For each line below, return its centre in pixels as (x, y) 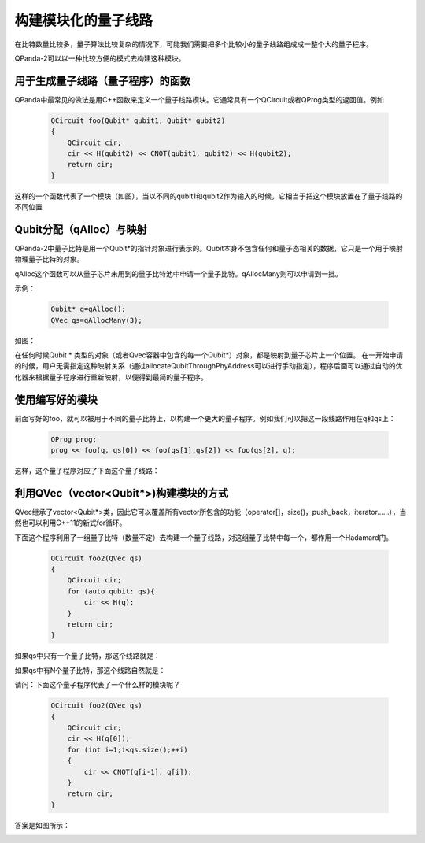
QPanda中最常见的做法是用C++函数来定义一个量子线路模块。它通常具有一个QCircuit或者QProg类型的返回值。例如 (200, 99)
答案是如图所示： (42, 825)
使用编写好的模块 (56, 399)
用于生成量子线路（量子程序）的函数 (102, 81)
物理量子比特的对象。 (49, 259)
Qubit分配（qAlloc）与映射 (81, 229)
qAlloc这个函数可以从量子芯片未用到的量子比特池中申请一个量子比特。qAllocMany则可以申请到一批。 (178, 274)
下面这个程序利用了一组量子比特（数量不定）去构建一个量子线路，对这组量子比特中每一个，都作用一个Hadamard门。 (204, 537)
